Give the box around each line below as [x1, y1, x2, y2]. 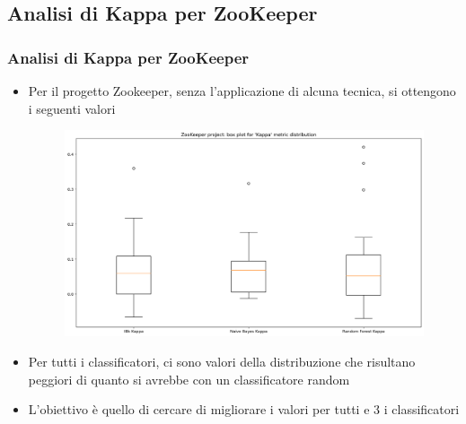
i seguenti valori [28, 99, 116, 117]
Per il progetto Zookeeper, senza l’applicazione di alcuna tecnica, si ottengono [28, 82, 456, 100]
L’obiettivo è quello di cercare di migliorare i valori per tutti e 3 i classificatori [28, 400, 460, 419]
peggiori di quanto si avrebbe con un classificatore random [28, 369, 350, 388]
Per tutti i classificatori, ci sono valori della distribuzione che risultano [28, 351, 416, 370]
